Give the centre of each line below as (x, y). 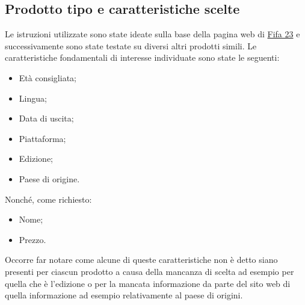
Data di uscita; (46, 118)
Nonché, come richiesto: (48, 199)
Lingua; (33, 98)
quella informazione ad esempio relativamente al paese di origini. (124, 295)
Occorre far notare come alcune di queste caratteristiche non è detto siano (141, 260)
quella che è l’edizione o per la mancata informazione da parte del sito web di (148, 283)
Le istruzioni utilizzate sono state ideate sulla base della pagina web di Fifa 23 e (152, 34)
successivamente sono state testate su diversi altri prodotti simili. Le (131, 45)
